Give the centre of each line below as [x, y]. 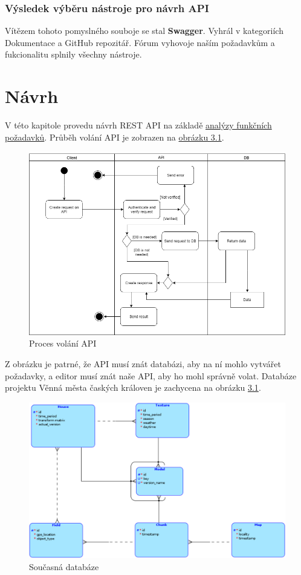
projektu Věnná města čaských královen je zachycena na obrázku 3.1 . [133, 387]
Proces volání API [63, 343]
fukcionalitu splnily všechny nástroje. [73, 54]
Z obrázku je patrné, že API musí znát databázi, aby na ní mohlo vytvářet [143, 363]
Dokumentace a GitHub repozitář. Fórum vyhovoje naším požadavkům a [140, 42]
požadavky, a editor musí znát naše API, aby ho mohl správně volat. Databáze [151, 375]
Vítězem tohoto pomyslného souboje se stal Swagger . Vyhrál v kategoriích [144, 31]
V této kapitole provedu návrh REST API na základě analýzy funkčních [138, 125]
